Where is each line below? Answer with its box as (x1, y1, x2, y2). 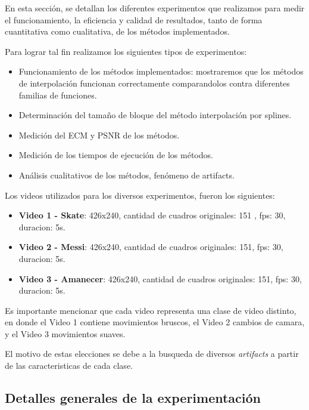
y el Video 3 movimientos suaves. (5, 327, 126, 340)
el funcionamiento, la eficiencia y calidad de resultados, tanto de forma (5, 13, 263, 26)
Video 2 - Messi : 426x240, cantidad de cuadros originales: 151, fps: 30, (18, 241, 283, 253)
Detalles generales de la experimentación (5, 389, 261, 407)
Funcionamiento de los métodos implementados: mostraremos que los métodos (18, 65, 304, 78)
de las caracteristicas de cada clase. (5, 359, 133, 372)
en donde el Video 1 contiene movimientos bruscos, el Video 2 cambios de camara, (5, 316, 305, 328)
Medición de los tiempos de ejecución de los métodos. (18, 149, 213, 161)
